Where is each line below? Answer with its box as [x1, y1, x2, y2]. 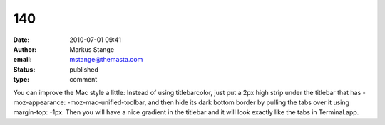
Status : [13, 65, 36, 74]
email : [13, 55, 32, 64]
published [69, 65, 99, 74]
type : [13, 75, 30, 84]
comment [69, 75, 98, 84]
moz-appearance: [13, 98, 66, 107]
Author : [13, 45, 37, 53]
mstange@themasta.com [69, 55, 143, 64]
